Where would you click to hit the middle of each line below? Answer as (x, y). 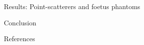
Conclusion (20, 22)
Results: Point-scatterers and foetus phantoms (72, 6)
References (20, 39)
